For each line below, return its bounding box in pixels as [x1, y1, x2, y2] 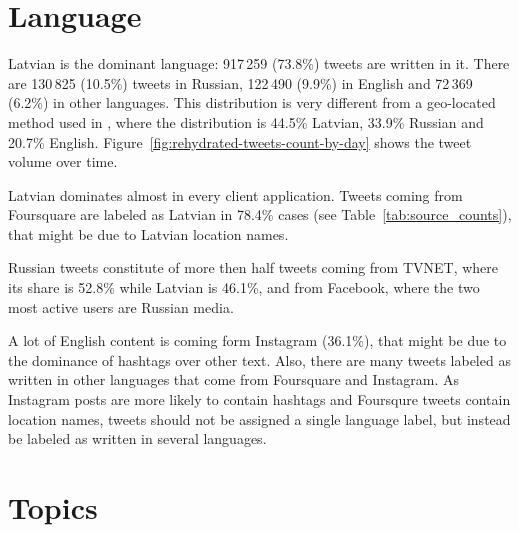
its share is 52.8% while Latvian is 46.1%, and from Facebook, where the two [8, 277, 480, 298]
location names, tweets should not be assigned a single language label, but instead [8, 408, 511, 429]
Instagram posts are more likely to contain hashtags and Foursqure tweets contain [8, 389, 511, 410]
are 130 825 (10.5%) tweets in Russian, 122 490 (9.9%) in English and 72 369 [8, 72, 473, 93]
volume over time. [8, 151, 118, 172]
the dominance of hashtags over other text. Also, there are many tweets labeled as [8, 349, 511, 370]
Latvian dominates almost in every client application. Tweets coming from [8, 184, 463, 205]
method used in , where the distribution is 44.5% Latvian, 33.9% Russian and [8, 111, 484, 132]
